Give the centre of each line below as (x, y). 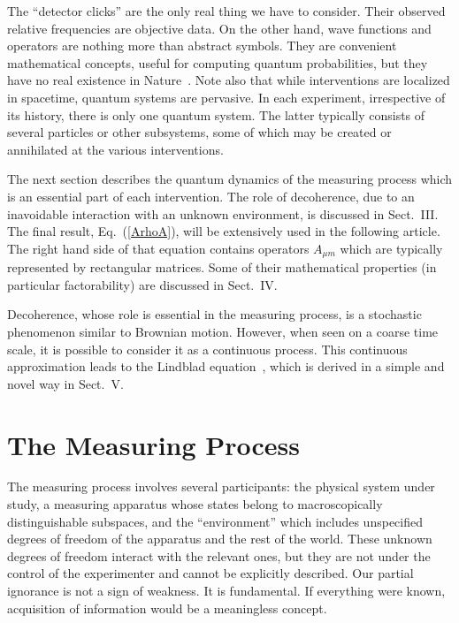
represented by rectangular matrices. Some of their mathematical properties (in (222, 267)
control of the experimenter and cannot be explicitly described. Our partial (210, 573)
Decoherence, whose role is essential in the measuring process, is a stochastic (214, 314)
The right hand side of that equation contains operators (158, 248)
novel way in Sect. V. (65, 383)
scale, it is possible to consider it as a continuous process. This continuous (207, 349)
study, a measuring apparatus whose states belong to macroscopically (195, 504)
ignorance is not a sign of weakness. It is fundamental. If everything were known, (226, 591)
